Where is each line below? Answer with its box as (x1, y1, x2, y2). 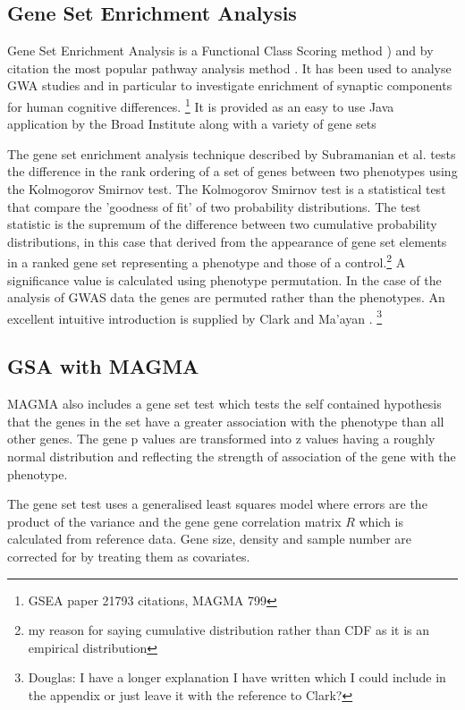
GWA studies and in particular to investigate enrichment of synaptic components (7, 76, 452, 95)
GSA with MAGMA (7, 352, 199, 380)
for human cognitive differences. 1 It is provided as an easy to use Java (7, 94, 394, 115)
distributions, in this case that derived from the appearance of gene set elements (7, 232, 447, 250)
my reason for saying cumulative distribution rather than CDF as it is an (28, 621, 430, 639)
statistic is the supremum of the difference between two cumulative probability (7, 215, 437, 233)
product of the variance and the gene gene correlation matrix (7, 511, 342, 530)
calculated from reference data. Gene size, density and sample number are (7, 529, 411, 548)
